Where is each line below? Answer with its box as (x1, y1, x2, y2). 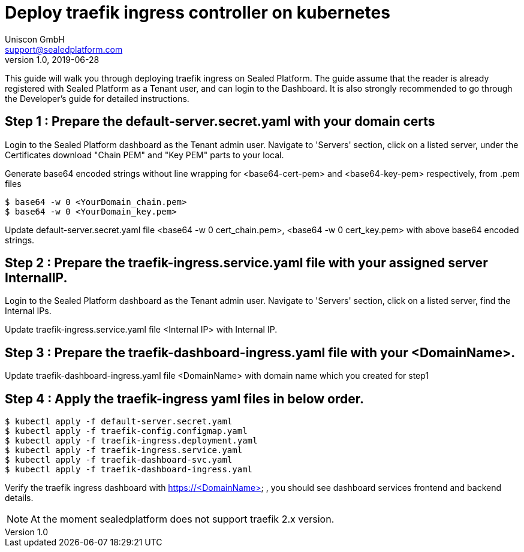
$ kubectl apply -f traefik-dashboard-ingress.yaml (5, 464, 253, 475)
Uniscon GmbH (5, 34, 65, 44)
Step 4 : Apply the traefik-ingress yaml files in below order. (5, 391, 364, 406)
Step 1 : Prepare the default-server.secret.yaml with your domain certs (5, 114, 435, 129)
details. (5, 493, 34, 503)
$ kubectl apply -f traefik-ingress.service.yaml (5, 445, 243, 456)
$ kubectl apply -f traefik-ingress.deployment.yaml (5, 436, 258, 446)
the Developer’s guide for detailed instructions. (5, 93, 189, 104)
